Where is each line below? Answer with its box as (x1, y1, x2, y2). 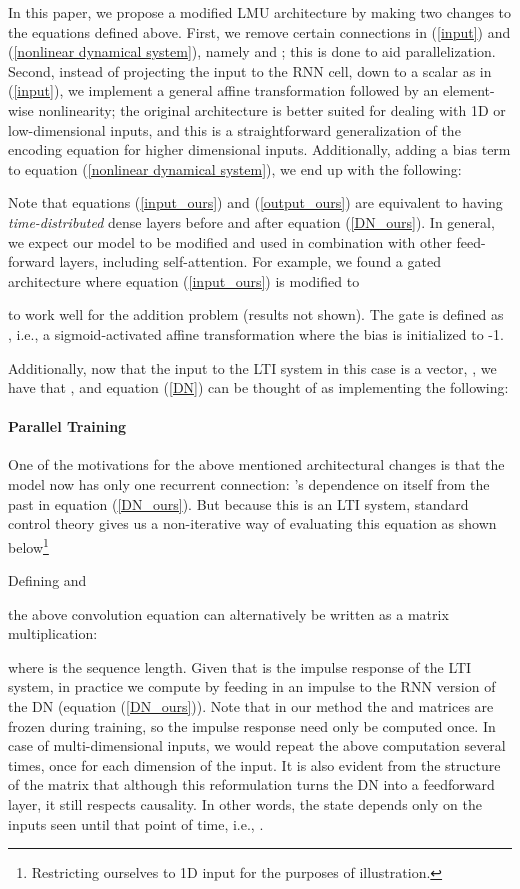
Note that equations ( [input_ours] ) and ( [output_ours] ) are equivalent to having (8, 192, 503, 213)
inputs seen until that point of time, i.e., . (8, 813, 264, 834)
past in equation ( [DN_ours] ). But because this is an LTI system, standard (8, 493, 469, 514)
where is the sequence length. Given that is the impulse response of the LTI (8, 656, 472, 677)
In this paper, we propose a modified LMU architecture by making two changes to (8, 2, 512, 22)
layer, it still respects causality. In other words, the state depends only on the (8, 794, 482, 815)
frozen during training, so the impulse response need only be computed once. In (8, 715, 496, 736)
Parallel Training (8, 416, 127, 437)
